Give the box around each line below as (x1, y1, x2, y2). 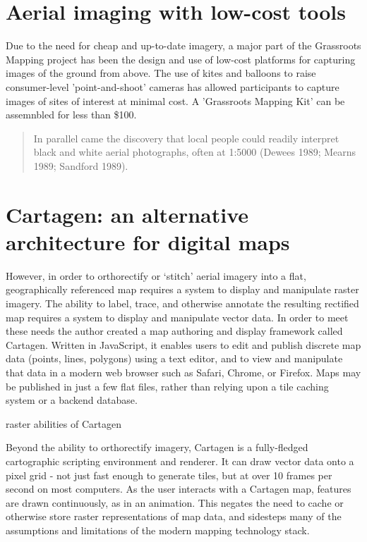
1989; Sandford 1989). (33, 158, 128, 173)
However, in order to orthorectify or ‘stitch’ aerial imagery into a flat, (6, 268, 306, 283)
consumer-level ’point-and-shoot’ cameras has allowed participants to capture (6, 79, 339, 94)
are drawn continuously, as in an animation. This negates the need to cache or (6, 495, 344, 510)
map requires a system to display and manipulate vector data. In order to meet (6, 309, 349, 324)
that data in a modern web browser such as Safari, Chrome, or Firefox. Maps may (6, 364, 361, 379)
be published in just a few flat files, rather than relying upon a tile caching (6, 378, 329, 393)
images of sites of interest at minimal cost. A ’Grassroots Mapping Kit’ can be (6, 93, 345, 108)
